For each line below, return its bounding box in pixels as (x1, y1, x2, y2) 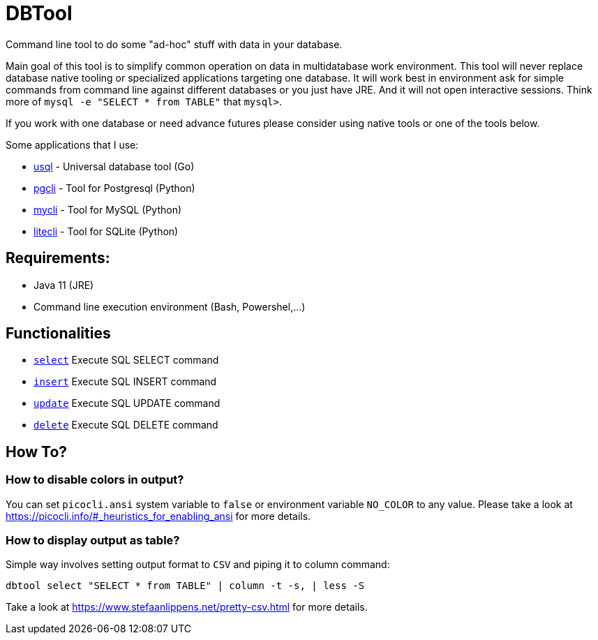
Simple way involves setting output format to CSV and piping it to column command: (6, 558, 390, 571)
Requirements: (6, 249, 110, 267)
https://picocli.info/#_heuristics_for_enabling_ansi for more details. (6, 509, 311, 522)
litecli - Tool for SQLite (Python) (33, 225, 179, 237)
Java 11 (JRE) (33, 278, 94, 291)
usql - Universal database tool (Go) (33, 160, 195, 172)
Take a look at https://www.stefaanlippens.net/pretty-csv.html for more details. (6, 601, 368, 613)
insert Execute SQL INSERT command (33, 375, 217, 388)
